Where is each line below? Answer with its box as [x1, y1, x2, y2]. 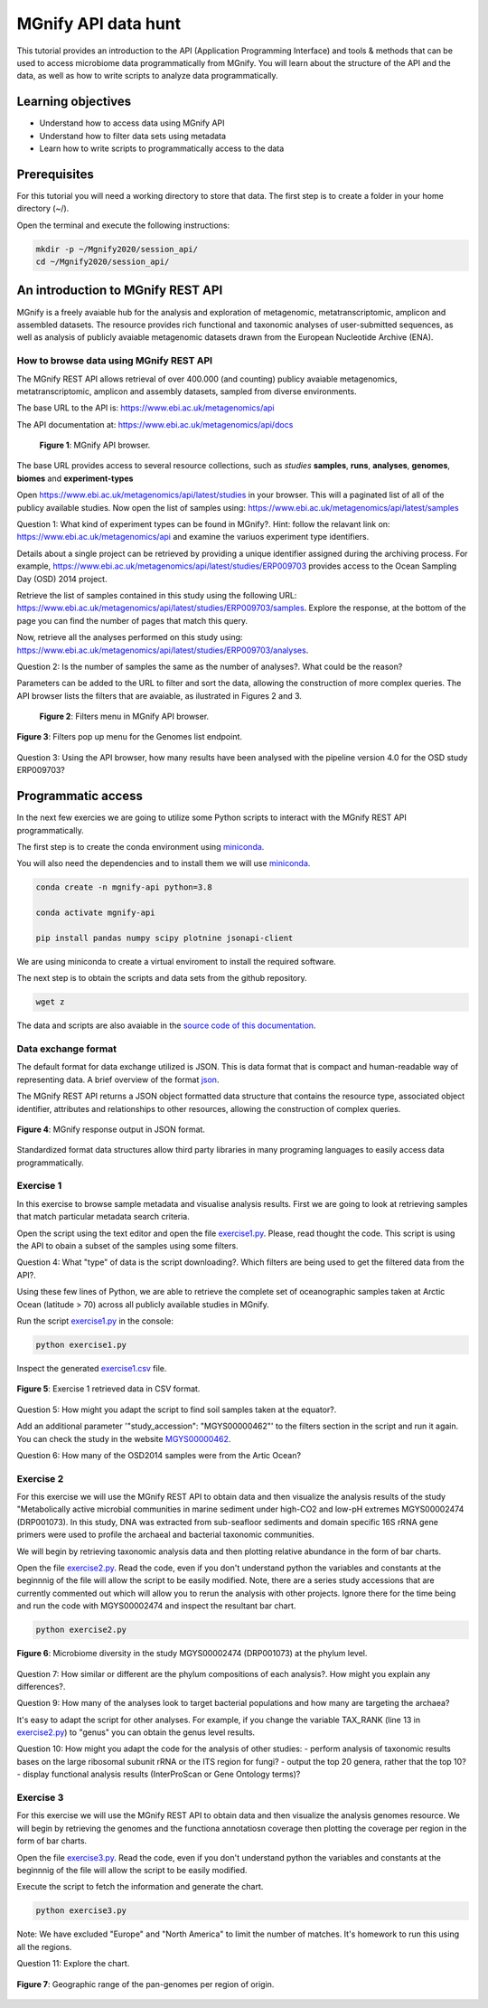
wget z [35, 997, 65, 1007]
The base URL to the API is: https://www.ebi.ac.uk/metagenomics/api [16, 402, 275, 413]
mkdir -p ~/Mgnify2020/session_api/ [35, 244, 199, 254]
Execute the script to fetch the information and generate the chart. [16, 1881, 264, 1892]
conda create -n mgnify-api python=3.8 [35, 882, 212, 892]
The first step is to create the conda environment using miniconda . [16, 841, 265, 852]
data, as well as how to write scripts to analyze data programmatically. [16, 71, 279, 81]
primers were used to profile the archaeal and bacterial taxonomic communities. [16, 1529, 315, 1541]
